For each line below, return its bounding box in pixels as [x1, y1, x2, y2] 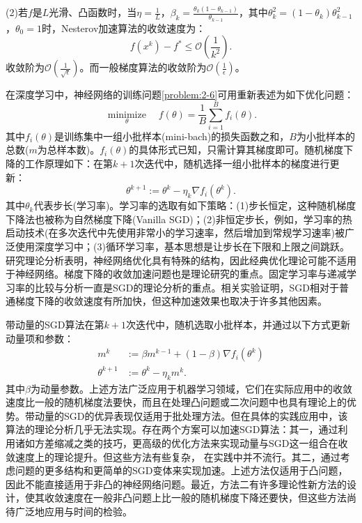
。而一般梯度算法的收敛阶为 [79, 60, 207, 75]
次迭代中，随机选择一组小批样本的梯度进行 [134, 156, 330, 171]
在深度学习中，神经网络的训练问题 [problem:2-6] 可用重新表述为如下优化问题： [6, 87, 354, 102]
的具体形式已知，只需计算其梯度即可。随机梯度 [129, 142, 344, 157]
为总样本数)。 [37, 142, 100, 157]
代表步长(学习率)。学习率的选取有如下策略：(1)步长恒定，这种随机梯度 [33, 198, 356, 213]
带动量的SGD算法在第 [6, 317, 104, 331]
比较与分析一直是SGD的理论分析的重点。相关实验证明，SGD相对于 [34, 280, 339, 294]
